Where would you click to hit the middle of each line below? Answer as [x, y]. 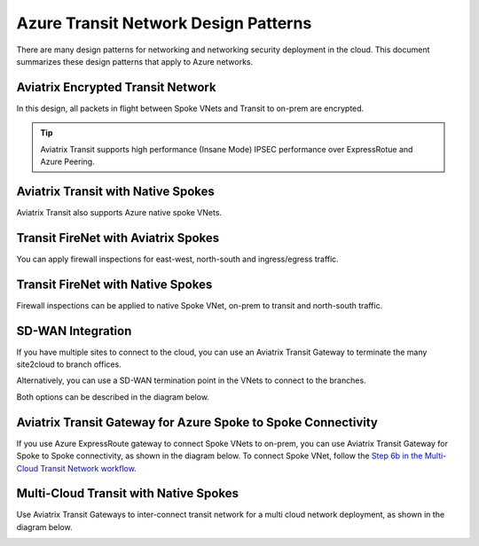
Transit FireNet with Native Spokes [114, 284]
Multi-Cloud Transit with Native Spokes [128, 493]
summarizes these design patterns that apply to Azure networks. [135, 61]
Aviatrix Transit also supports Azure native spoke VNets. [119, 212]
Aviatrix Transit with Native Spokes [115, 191]
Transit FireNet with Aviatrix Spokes [118, 238]
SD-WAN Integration [74, 331]
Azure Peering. [67, 162]
